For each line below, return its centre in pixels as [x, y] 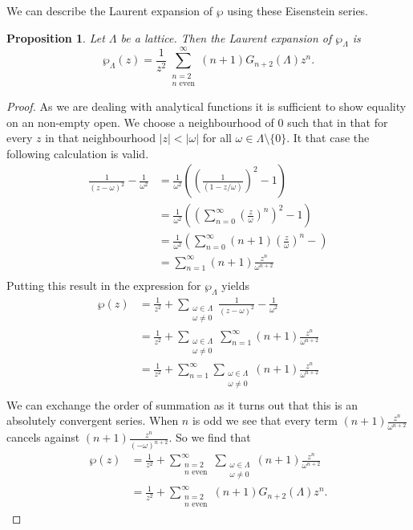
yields [236, 285]
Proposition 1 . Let [56, 37]
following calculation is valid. [78, 153]
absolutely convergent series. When [93, 420]
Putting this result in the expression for [104, 285]
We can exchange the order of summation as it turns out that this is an [182, 404]
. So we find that [210, 437]
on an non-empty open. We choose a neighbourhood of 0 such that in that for [197, 122]
